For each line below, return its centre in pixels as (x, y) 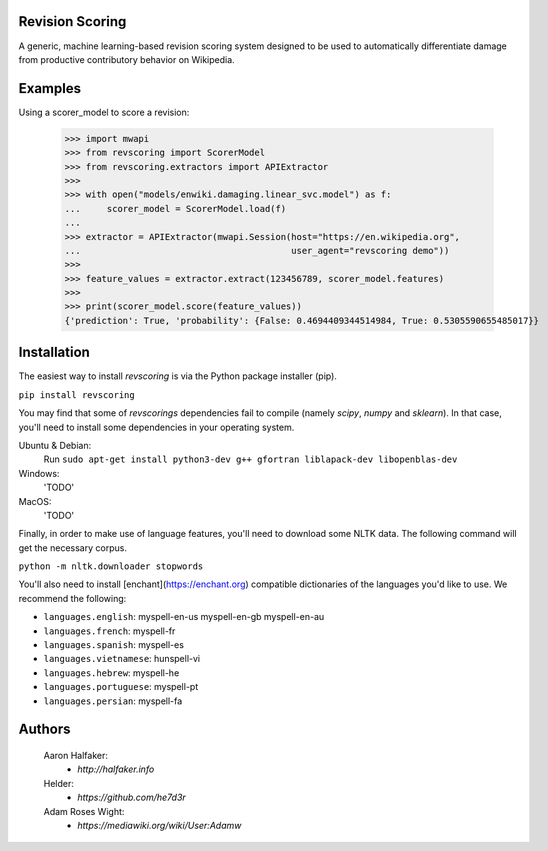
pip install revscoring (76, 394)
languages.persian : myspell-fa (113, 701)
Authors (44, 729)
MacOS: (35, 501)
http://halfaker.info (116, 769)
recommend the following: (72, 598)
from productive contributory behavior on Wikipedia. (126, 59)
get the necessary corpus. (72, 547)
